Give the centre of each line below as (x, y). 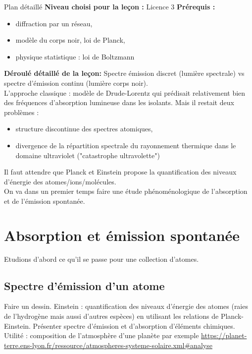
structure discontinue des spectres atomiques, (84, 129)
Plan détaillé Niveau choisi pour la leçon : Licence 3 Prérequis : (110, 6)
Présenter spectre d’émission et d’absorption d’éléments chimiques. (134, 325)
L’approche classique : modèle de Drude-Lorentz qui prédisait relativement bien (125, 92)
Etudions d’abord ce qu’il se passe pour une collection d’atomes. (101, 259)
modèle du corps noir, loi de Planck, (70, 40)
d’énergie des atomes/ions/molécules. (60, 181)
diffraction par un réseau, (54, 23)
